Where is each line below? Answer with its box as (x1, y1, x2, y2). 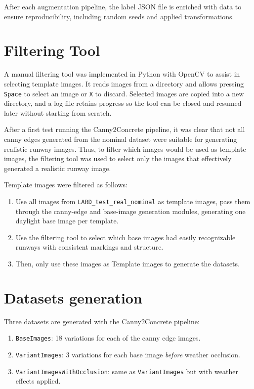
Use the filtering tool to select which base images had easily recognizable (15, 232, 236, 242)
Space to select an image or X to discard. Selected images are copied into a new (4, 88, 244, 98)
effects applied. (15, 376, 61, 386)
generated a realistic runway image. (4, 163, 111, 173)
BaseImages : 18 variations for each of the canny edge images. (15, 333, 201, 343)
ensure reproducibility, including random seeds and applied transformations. (4, 11, 234, 21)
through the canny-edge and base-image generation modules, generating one (15, 206, 246, 216)
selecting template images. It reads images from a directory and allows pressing (4, 78, 244, 88)
